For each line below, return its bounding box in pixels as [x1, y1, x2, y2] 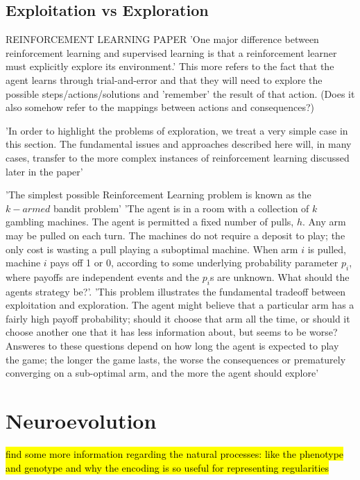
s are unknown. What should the [209, 269, 350, 284]
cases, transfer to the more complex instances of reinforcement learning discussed [6, 150, 350, 164]
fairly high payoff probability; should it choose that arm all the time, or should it [6, 311, 350, 325]
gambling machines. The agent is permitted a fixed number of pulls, [6, 214, 294, 229]
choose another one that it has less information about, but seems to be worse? [6, 325, 338, 339]
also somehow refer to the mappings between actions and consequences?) [6, 100, 314, 114]
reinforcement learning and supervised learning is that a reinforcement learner [6, 45, 337, 60]
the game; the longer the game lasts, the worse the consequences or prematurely [6, 352, 346, 366]
